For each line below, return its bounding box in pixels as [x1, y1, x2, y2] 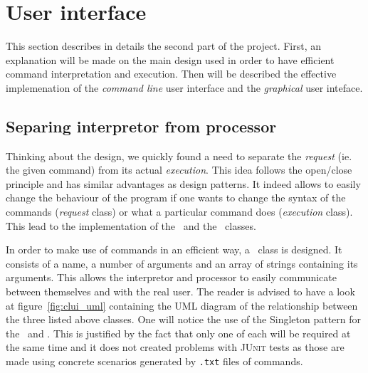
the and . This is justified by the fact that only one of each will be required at [6, 325, 351, 340]
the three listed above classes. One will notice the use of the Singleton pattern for [6, 312, 362, 327]
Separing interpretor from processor [6, 115, 277, 137]
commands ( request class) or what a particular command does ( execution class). [6, 204, 353, 219]
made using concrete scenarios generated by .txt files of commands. [6, 354, 303, 369]
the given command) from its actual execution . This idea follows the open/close [6, 162, 352, 177]
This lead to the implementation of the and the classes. [6, 218, 256, 233]
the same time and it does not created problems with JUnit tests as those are [6, 340, 345, 354]
